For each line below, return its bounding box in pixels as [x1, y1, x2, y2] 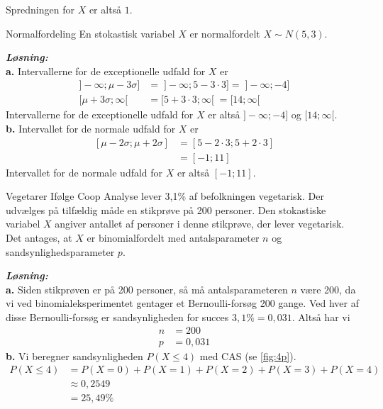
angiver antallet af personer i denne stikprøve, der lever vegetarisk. [55, 216, 345, 231]
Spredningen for [6, 2, 74, 16]
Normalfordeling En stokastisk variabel [6, 26, 175, 40]
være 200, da [300, 281, 356, 296]
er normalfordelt [189, 26, 260, 40]
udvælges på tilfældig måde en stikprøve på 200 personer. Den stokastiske [6, 202, 326, 217]
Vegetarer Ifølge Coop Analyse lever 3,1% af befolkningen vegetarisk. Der [6, 189, 324, 203]
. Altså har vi [292, 310, 350, 325]
